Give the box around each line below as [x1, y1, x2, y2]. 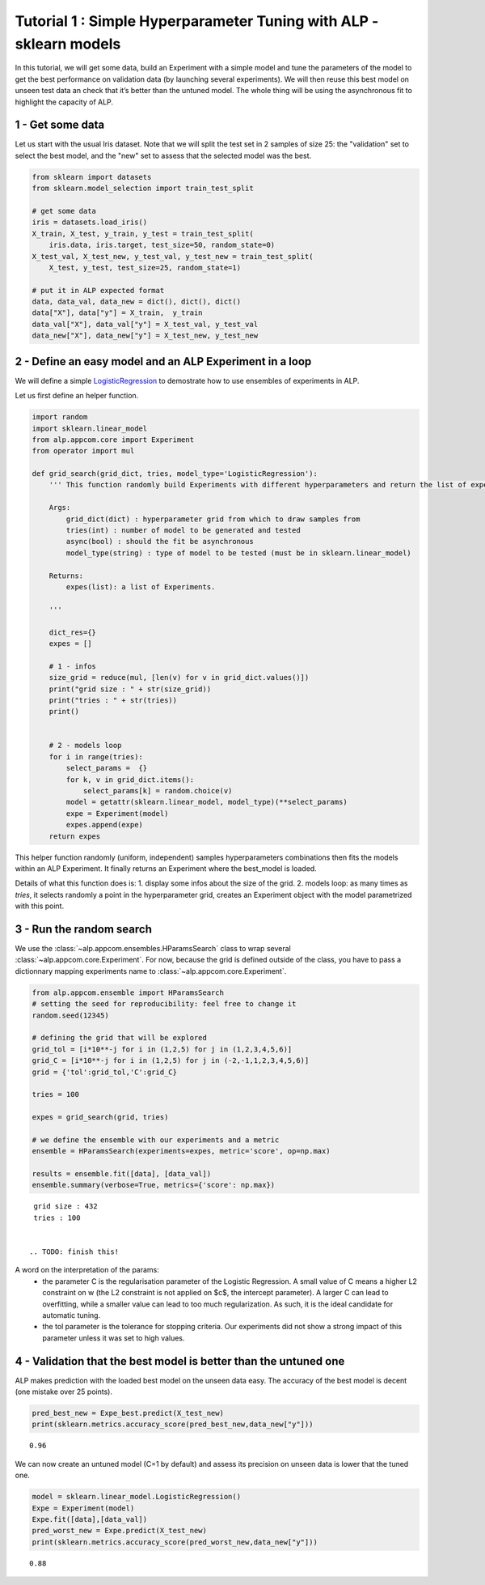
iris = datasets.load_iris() [32, 218, 148, 227]
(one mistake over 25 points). [15, 1387, 113, 1396]
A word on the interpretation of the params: [15, 1265, 159, 1275]
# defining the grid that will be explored [32, 1033, 208, 1043]
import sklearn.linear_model [32, 423, 148, 433]
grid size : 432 [33, 1202, 98, 1211]
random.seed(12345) [32, 1010, 109, 1020]
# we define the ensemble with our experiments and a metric [32, 1135, 280, 1145]
